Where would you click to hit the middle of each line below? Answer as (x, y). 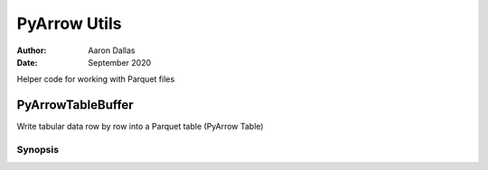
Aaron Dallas (112, 50)
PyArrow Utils (69, 23)
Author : (32, 50)
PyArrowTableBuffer (75, 105)
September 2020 (120, 62)
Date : (27, 62)
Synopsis (38, 150)
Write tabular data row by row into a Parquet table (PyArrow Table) (140, 127)
